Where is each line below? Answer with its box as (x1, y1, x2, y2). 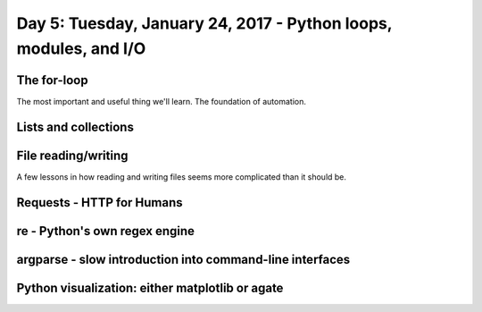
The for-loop (16, 72, 88, 88)
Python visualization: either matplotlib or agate (16, 280, 284, 295)
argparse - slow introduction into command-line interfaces (16, 251, 351, 267)
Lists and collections (16, 119, 134, 134)
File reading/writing (16, 148, 129, 163)
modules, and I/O (16, 38, 146, 58)
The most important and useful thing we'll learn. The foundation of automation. (16, 96, 307, 106)
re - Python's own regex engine (16, 223, 195, 239)
